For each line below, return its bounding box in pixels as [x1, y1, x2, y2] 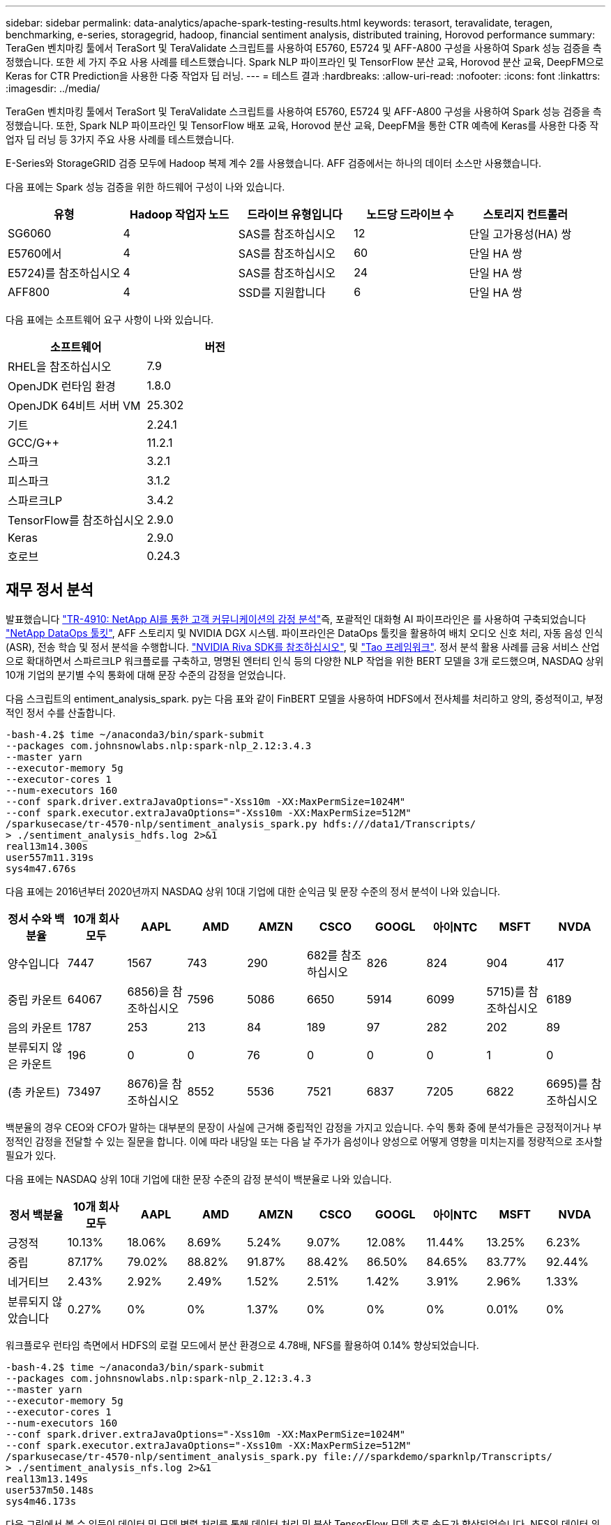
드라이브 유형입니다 [247, 207, 342, 221]
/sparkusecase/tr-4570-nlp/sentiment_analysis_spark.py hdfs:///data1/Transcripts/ [6, 818, 476, 830]
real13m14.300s [6, 840, 89, 852]
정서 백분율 [9, 1207, 63, 1222]
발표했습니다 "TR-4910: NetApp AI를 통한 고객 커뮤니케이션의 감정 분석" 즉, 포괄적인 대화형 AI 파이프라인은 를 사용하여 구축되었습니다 [6, 612, 587, 625]
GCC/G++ [8, 436, 60, 450]
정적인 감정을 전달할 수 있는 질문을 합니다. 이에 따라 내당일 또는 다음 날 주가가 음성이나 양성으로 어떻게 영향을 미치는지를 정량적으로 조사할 [6, 1135, 603, 1147]
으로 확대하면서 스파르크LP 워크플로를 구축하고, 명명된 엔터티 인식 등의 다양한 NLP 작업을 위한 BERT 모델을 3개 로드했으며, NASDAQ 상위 [6, 654, 604, 667]
